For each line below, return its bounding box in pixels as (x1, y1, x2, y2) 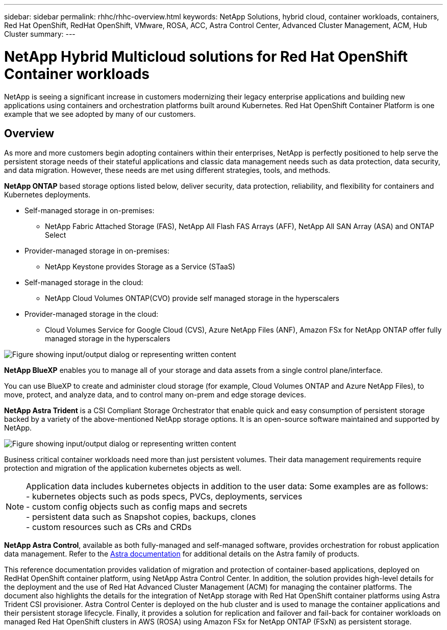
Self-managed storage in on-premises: (24, 206, 155, 215)
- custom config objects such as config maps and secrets (26, 501, 247, 512)
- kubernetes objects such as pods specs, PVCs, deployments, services (26, 491, 303, 502)
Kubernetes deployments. (4, 190, 91, 199)
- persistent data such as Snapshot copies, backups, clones (26, 512, 256, 522)
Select (45, 231, 66, 240)
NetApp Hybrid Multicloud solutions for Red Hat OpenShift (4, 47, 408, 65)
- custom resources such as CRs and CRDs (26, 522, 192, 533)
